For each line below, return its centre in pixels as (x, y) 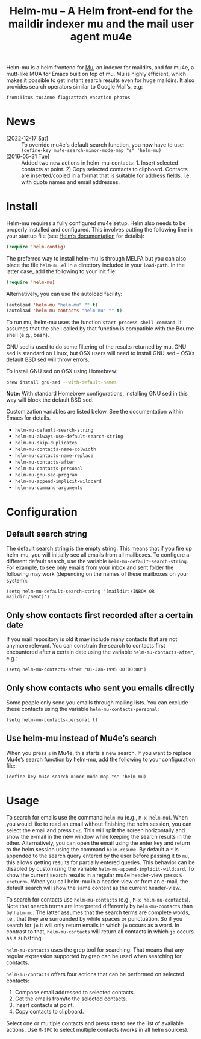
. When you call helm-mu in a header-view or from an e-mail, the (108, 881)
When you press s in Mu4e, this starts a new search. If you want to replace (99, 753)
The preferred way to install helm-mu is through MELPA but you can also (96, 258)
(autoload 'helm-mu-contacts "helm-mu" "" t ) (64, 311)
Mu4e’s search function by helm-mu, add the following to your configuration (101, 759)
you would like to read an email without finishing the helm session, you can (99, 824)
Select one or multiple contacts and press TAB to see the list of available (95, 1023)
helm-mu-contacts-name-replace (54, 456)
